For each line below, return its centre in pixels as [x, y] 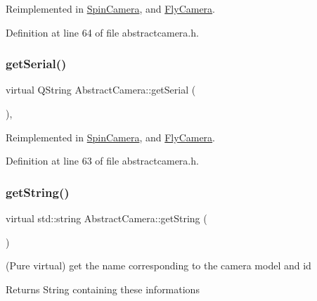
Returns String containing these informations [103, 289]
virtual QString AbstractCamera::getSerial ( [101, 90]
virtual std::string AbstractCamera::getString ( [106, 218]
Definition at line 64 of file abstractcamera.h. [102, 32]
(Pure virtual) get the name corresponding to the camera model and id [158, 265]
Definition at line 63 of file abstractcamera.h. [102, 161]
